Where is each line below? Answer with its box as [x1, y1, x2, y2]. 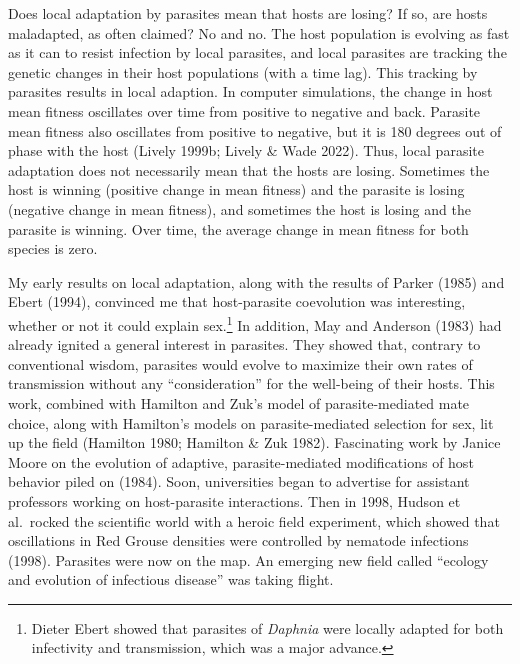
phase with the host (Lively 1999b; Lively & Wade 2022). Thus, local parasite [8, 140, 484, 161]
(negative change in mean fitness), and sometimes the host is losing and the [8, 198, 471, 219]
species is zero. [8, 238, 98, 259]
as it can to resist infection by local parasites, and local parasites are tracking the [8, 42, 507, 63]
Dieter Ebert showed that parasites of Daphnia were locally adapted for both [31, 617, 504, 638]
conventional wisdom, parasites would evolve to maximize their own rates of [8, 353, 473, 374]
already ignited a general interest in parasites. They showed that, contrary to [8, 334, 481, 355]
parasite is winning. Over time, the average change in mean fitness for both [8, 218, 469, 239]
